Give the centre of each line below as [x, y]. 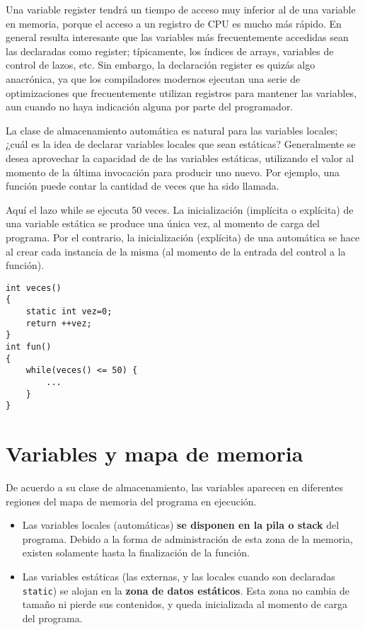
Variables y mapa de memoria [155, 453]
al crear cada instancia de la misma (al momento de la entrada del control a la [176, 251]
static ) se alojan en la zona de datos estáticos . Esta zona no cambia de [186, 590]
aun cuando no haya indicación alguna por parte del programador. [150, 107]
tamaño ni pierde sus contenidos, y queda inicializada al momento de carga [185, 604]
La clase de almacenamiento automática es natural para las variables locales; [172, 130]
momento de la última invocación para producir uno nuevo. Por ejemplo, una [173, 172]
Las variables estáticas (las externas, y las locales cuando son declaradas [179, 576]
